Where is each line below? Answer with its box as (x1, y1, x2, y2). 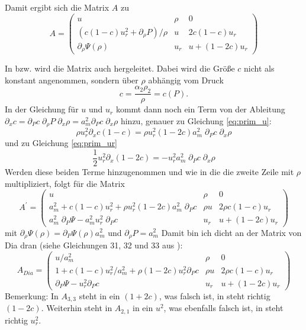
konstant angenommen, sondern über (5, 73, 138, 86)
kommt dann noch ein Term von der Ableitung (115, 103, 285, 115)
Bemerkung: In (5, 289, 59, 302)
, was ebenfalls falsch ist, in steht (163, 302, 284, 314)
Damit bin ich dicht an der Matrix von (161, 226, 302, 238)
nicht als (244, 62, 275, 75)
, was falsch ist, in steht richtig (159, 289, 270, 302)
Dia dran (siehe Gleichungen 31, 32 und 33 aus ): (5, 238, 183, 251)
